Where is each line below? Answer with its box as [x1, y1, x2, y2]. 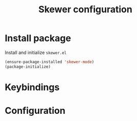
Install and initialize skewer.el [5, 49, 67, 55]
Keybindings [5, 81, 60, 93]
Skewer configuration [38, 4, 132, 15]
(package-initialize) [5, 64, 51, 69]
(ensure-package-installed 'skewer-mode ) [5, 59, 95, 65]
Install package [5, 32, 71, 44]
